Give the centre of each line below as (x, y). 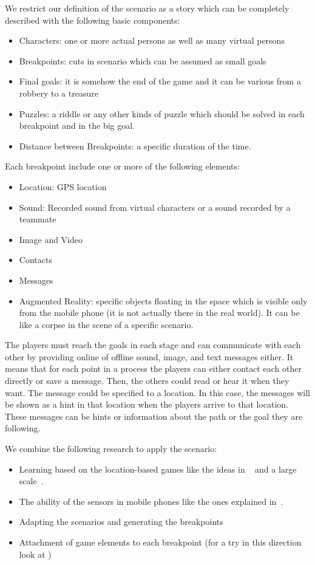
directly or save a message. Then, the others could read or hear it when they (147, 381)
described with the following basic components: (93, 20)
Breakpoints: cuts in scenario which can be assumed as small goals (143, 60)
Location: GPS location (63, 186)
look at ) (35, 554)
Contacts (36, 260)
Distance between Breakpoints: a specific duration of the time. (135, 146)
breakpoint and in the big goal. (77, 125)
